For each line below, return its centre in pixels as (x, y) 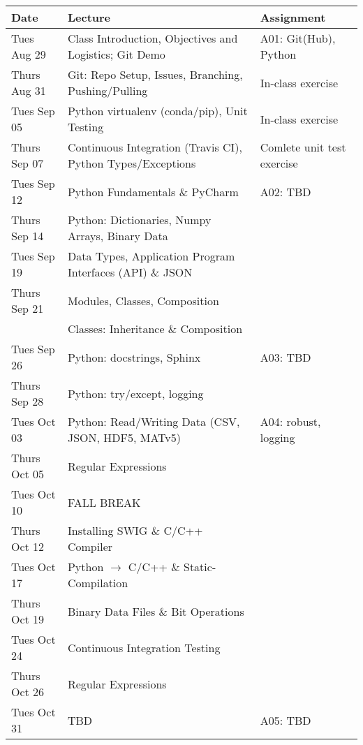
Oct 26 (28, 692)
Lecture (89, 17)
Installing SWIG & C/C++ (135, 530)
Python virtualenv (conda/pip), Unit (157, 111)
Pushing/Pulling (108, 90)
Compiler (90, 546)
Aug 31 (29, 90)
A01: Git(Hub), (298, 38)
